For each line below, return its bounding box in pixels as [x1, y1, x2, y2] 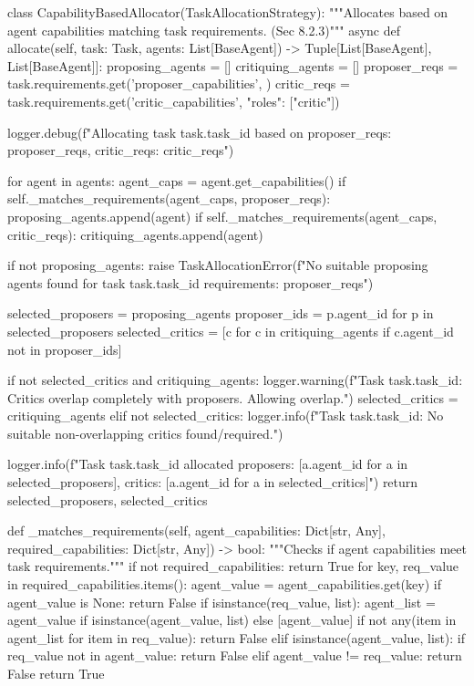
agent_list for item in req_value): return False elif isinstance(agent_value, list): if [7, 628, 466, 647]
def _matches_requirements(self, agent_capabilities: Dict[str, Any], [7, 521, 386, 540]
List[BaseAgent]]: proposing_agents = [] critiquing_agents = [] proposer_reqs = [7, 56, 459, 75]
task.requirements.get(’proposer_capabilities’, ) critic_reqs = [7, 74, 350, 93]
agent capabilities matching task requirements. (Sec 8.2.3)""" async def [7, 20, 401, 39]
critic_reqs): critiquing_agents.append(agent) [7, 224, 263, 244]
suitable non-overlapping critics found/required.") [7, 423, 283, 442]
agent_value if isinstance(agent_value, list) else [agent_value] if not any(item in [7, 610, 457, 629]
